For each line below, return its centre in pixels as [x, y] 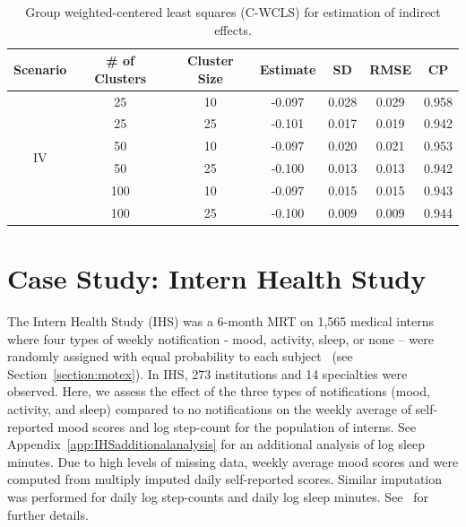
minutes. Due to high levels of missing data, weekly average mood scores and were [233, 461]
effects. [233, 29]
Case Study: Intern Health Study [217, 278]
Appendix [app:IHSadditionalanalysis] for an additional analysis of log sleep [216, 444]
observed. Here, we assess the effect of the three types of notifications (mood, [219, 391]
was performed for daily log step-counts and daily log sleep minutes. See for [218, 497]
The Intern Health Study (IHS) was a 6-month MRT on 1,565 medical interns [221, 321]
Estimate [288, 69]
